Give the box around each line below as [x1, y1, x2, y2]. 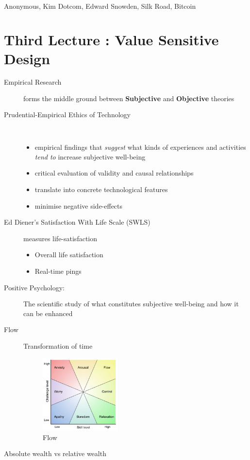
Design [4, 48, 50, 68]
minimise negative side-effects [34, 200, 123, 211]
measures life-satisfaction [23, 233, 97, 243]
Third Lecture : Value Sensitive [4, 29, 219, 49]
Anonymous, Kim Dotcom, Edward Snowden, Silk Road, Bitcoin [4, 1, 196, 11]
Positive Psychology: [4, 282, 65, 292]
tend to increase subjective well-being [34, 151, 146, 161]
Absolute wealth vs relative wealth [4, 448, 106, 459]
